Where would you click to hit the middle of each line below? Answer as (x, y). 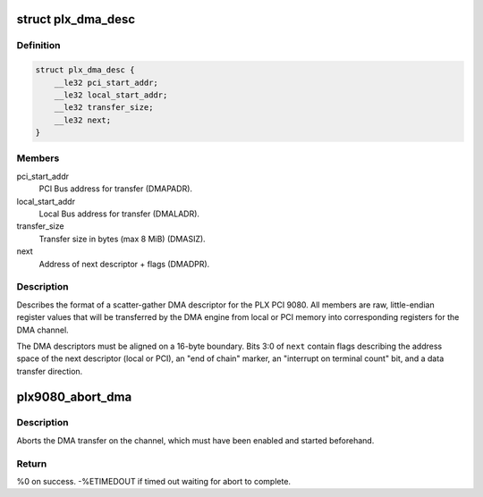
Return (32, 463)
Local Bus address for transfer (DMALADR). (119, 214)
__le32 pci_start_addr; (106, 82)
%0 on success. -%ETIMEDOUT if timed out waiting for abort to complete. (153, 481)
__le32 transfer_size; (104, 108)
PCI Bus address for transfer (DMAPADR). (115, 189)
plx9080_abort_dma (74, 396)
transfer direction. (50, 371)
